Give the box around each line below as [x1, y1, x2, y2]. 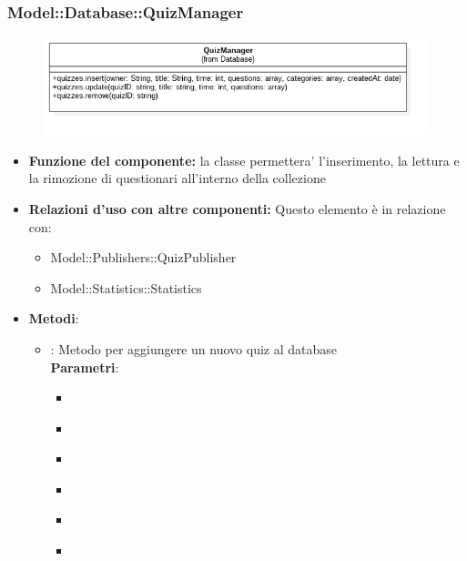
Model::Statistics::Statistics [50, 278, 202, 297]
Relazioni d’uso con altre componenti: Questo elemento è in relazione [28, 199, 446, 218]
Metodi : [28, 309, 79, 328]
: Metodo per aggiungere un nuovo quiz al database [50, 339, 337, 358]
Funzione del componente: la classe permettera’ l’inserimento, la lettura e [28, 150, 460, 169]
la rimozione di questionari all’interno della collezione [28, 168, 326, 188]
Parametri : [50, 357, 119, 376]
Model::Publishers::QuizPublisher [50, 248, 237, 267]
